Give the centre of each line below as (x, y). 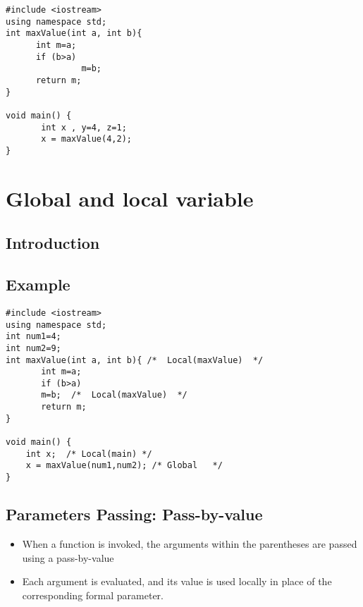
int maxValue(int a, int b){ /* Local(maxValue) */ (135, 360)
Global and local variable (130, 198)
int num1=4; (33, 337)
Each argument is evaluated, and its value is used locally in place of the (177, 581)
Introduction (53, 243)
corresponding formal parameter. (93, 595)
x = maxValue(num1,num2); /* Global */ (124, 466)
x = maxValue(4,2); (86, 139)
